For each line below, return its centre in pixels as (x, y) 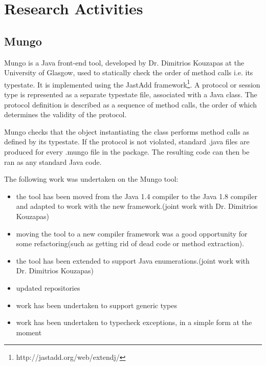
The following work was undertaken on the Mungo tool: (91, 179)
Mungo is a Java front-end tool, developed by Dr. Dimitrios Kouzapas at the (124, 62)
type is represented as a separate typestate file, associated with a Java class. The (131, 94)
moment (29, 332)
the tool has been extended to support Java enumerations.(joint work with (133, 260)
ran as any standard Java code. (53, 162)
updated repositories (48, 287)
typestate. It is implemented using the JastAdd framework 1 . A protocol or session (132, 83)
